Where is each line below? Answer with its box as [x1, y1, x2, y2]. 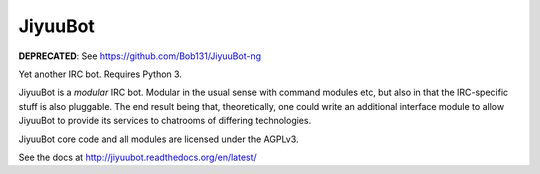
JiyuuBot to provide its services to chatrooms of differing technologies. [18, 115, 312, 127]
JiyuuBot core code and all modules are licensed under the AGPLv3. [18, 133, 299, 145]
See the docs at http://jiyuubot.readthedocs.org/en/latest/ [18, 151, 257, 163]
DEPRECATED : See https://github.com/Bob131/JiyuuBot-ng [18, 50, 262, 62]
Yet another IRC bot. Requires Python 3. [18, 68, 182, 80]
